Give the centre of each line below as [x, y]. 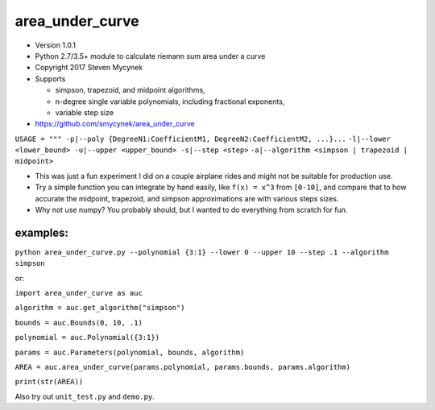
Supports [50, 79]
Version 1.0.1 [56, 45]
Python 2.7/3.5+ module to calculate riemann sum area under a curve [150, 56]
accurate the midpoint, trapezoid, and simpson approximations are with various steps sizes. [187, 198]
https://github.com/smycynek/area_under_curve [115, 124]
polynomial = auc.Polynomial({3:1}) [87, 338]
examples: [41, 232]
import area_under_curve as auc [79, 293]
